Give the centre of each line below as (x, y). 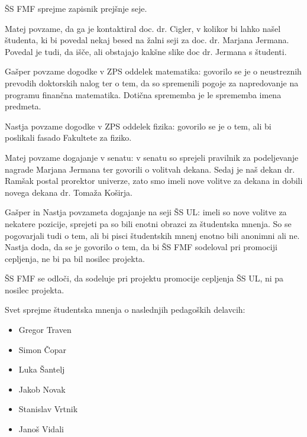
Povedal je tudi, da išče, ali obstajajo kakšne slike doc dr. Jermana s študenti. (146, 51)
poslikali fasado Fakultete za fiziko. (68, 137)
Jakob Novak (42, 389)
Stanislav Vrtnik (48, 409)
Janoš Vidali (41, 429)
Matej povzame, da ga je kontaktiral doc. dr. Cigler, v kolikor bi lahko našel (143, 28)
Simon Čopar (42, 349)
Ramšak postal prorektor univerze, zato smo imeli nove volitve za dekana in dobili (154, 181)
